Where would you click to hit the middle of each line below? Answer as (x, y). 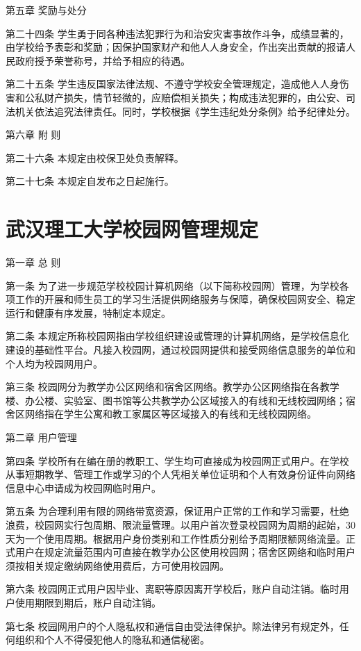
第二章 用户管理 (41, 437)
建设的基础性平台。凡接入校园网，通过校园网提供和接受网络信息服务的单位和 (180, 350)
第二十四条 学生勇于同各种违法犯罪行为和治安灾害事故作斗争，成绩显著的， (177, 33)
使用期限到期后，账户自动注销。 (88, 602)
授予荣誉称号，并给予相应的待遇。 (112, 60)
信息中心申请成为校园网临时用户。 (83, 487)
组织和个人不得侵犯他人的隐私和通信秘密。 (112, 640)
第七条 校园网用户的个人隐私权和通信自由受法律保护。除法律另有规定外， (173, 626)
